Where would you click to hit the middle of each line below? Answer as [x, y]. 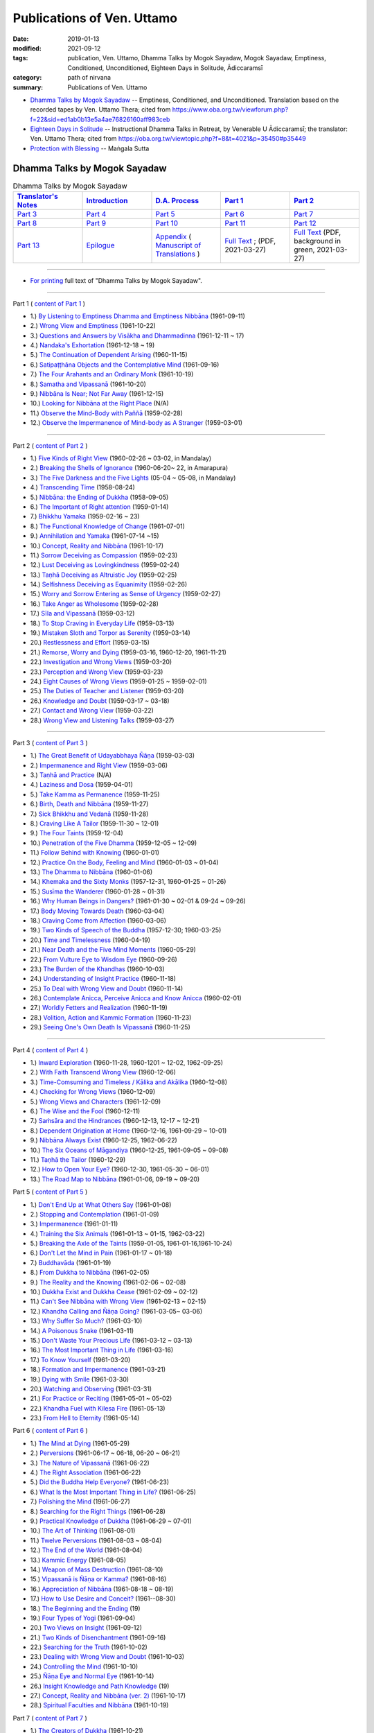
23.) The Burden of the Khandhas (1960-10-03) [98, 969]
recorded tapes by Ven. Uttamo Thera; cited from [100, 110]
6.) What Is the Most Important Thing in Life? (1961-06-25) [113, 1492]
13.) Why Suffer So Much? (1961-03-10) [86, 1321]
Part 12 [305, 223]
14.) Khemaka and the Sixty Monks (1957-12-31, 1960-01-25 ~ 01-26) [128, 882]
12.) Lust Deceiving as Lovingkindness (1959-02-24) [105, 565]
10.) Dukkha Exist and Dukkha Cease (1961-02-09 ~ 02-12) [114, 1292]
